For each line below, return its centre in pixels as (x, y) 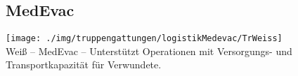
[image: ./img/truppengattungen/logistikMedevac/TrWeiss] (144, 39)
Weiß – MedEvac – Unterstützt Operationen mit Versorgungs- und (149, 51)
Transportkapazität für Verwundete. (84, 64)
